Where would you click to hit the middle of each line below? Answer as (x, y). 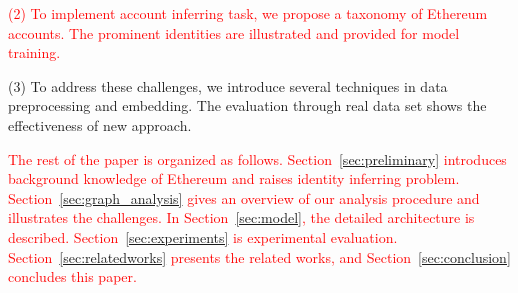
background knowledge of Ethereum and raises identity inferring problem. (234, 178)
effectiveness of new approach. (100, 124)
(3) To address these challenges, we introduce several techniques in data (228, 85)
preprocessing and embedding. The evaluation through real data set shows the (247, 105)
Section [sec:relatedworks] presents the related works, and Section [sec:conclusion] (259, 256)
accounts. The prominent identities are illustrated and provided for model (234, 32)
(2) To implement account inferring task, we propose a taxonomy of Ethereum (248, 13)
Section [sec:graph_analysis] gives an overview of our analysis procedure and (244, 197)
